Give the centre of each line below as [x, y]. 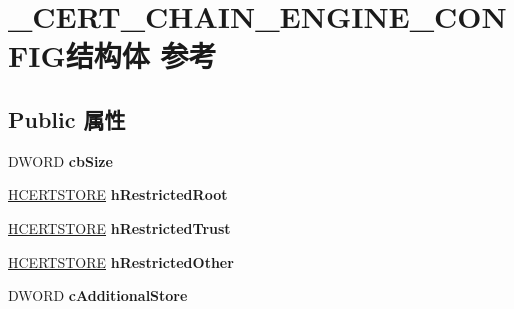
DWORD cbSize [60, 160]
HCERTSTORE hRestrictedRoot [118, 194]
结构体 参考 [141, 55]
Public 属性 [67, 118]
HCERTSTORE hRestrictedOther [121, 261]
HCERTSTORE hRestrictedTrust [119, 227]
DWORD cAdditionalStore [98, 295]
